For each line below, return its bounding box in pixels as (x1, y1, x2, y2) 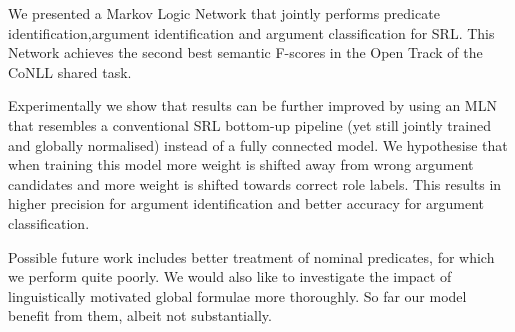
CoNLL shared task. (8, 61, 132, 82)
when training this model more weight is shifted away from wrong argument (8, 154, 474, 175)
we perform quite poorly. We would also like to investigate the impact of (8, 266, 452, 287)
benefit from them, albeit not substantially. (8, 305, 272, 326)
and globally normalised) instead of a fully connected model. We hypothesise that (8, 134, 508, 155)
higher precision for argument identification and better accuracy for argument (8, 193, 485, 214)
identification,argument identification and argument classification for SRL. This (8, 22, 495, 43)
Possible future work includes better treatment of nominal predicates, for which (8, 246, 495, 267)
